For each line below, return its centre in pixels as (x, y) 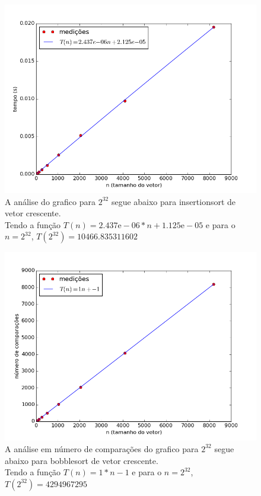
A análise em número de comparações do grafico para (102, 448)
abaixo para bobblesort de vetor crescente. (82, 460)
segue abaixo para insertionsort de (174, 201)
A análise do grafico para (50, 201)
